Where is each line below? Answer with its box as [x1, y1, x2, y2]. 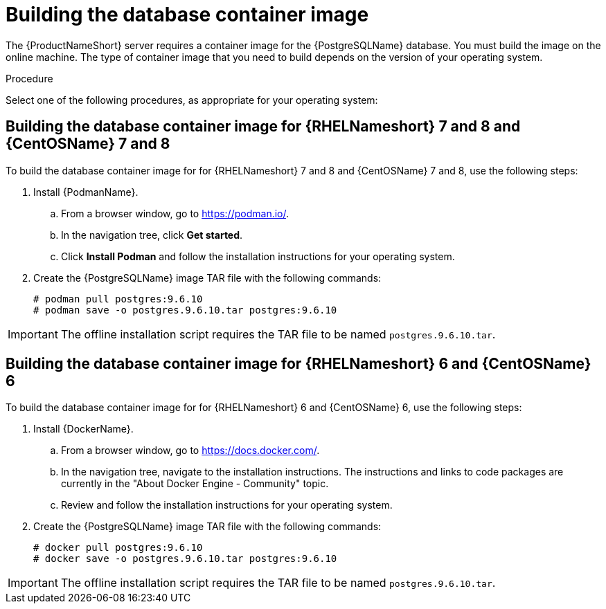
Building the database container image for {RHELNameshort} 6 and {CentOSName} [6, 355, 591, 373]
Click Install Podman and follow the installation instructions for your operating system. [61, 250, 455, 262]
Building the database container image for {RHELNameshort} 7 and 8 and [6, 118, 521, 136]
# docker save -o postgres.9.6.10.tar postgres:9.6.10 [33, 553, 337, 565]
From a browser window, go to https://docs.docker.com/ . [61, 444, 320, 457]
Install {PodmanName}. [33, 185, 139, 198]
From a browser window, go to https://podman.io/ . [61, 207, 289, 219]
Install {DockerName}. [33, 423, 134, 435]
